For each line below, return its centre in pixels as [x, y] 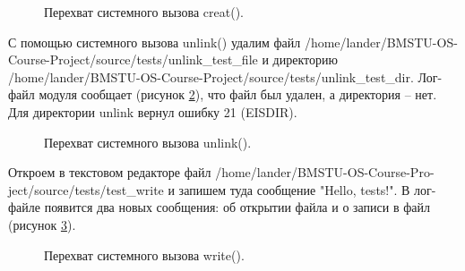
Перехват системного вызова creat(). [144, 12]
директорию [305, 59]
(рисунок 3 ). [42, 224]
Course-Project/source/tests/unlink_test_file [133, 59]
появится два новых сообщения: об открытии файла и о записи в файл [237, 207]
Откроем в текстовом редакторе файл [110, 172]
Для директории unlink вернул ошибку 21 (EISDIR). [153, 111]
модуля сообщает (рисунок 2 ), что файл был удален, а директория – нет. [238, 94]
